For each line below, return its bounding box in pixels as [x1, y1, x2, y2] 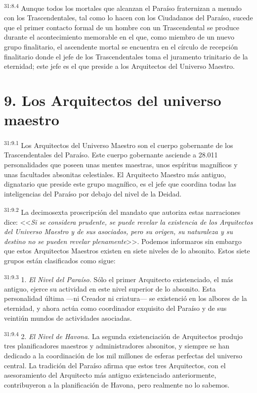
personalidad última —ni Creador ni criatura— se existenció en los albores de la [4, 293, 247, 303]
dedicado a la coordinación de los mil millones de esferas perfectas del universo [4, 350, 243, 361]
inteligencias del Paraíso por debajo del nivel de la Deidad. [4, 188, 182, 198]
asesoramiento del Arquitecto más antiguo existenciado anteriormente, [4, 370, 216, 380]
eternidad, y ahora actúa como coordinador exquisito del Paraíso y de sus [4, 303, 227, 313]
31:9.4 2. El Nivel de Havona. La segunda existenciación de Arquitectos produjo [4, 330, 243, 341]
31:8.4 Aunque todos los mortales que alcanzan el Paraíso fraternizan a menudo [4, 1, 242, 13]
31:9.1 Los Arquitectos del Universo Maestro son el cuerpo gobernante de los [4, 139, 233, 150]
